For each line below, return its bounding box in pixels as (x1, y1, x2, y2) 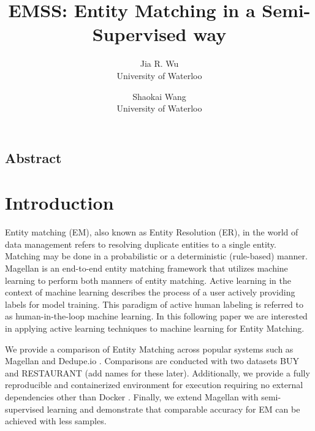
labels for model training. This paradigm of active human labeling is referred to (5, 297, 304, 310)
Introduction (5, 190, 114, 215)
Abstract (5, 148, 62, 167)
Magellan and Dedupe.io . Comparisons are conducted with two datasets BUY (5, 354, 299, 367)
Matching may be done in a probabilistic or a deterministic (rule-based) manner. (5, 250, 308, 262)
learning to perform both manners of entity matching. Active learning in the (5, 273, 291, 286)
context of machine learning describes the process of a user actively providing (5, 286, 295, 299)
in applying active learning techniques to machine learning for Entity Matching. (5, 321, 305, 334)
